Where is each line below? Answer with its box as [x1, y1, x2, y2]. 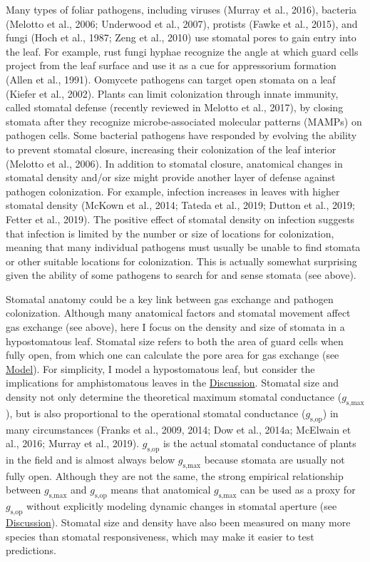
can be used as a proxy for [240, 482, 356, 497]
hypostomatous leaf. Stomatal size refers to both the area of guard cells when [6, 333, 344, 348]
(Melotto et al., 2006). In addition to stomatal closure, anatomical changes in [6, 155, 343, 170]
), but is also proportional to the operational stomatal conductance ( [6, 405, 306, 420]
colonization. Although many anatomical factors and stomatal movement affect [6, 305, 351, 320]
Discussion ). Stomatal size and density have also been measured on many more [6, 515, 351, 529]
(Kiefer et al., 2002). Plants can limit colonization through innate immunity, [6, 86, 339, 101]
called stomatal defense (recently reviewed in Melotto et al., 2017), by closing [6, 100, 344, 115]
